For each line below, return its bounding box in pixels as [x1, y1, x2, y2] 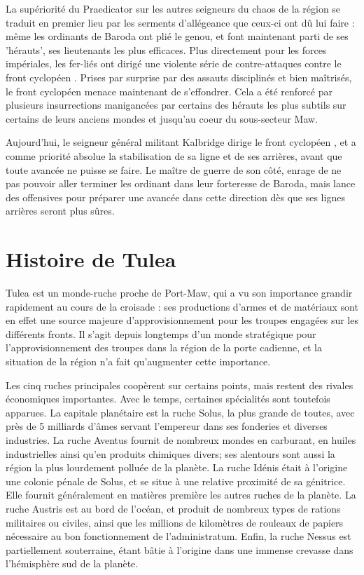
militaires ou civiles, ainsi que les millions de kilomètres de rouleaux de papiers [6, 515, 344, 529]
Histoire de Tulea [6, 245, 176, 273]
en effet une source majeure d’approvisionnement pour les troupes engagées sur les [6, 313, 358, 327]
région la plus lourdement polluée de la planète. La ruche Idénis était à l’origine [6, 460, 348, 475]
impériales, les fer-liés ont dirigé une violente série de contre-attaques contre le [6, 56, 342, 71]
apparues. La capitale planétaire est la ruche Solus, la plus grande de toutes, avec [6, 405, 355, 419]
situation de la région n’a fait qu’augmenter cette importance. [6, 354, 271, 368]
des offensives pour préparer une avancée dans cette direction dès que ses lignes [6, 189, 345, 204]
